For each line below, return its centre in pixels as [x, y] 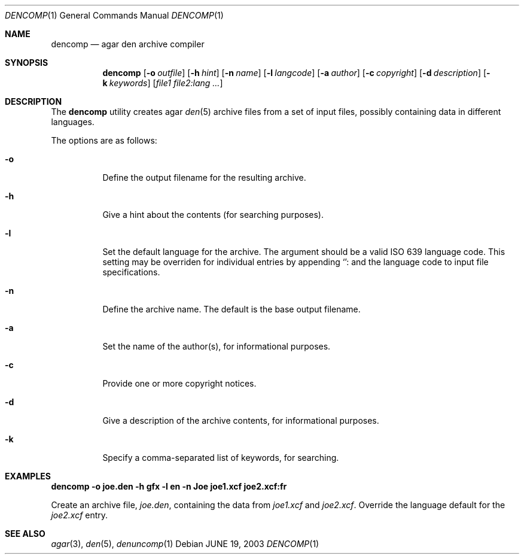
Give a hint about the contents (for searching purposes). [213, 215]
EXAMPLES [28, 476]
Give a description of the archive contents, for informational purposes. [241, 420]
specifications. [131, 272]
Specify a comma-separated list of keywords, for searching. [221, 458]
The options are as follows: [104, 140]
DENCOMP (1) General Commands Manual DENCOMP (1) [114, 15]
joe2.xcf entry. [80, 515]
